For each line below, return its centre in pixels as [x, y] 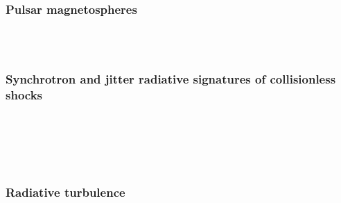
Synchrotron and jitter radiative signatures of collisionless [171, 79]
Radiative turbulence [65, 192]
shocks [24, 95]
